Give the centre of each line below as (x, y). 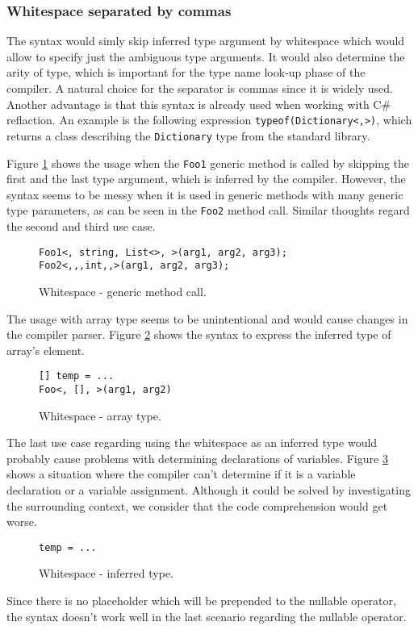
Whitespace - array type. (100, 415)
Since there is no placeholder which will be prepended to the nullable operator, (201, 600)
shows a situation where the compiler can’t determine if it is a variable (181, 474)
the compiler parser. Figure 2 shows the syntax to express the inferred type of (199, 334)
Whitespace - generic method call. (123, 291)
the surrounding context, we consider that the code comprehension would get (197, 505)
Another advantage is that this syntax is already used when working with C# (199, 104)
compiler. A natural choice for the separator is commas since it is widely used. (200, 88)
